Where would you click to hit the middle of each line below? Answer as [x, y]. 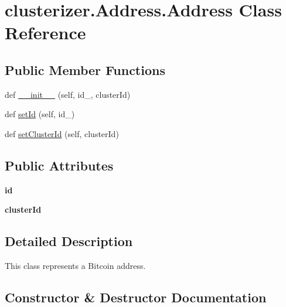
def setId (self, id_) [40, 114]
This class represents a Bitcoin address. [75, 266]
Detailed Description [69, 241]
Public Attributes [59, 165]
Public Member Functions [85, 69]
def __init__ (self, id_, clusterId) [68, 94]
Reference [45, 33]
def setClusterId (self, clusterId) [62, 133]
